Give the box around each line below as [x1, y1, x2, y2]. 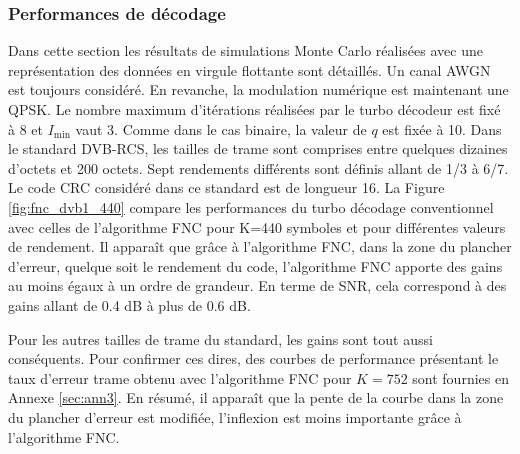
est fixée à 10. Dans [382, 118, 502, 139]
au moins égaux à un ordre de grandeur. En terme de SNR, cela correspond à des [8, 275, 507, 296]
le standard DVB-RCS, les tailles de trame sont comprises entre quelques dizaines [8, 138, 508, 159]
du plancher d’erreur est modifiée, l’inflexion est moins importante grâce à [8, 406, 462, 427]
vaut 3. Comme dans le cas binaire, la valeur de [75, 118, 367, 139]
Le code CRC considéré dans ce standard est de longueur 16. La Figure [8, 177, 445, 198]
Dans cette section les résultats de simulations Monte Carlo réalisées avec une [8, 40, 483, 61]
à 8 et [8, 118, 43, 139]
